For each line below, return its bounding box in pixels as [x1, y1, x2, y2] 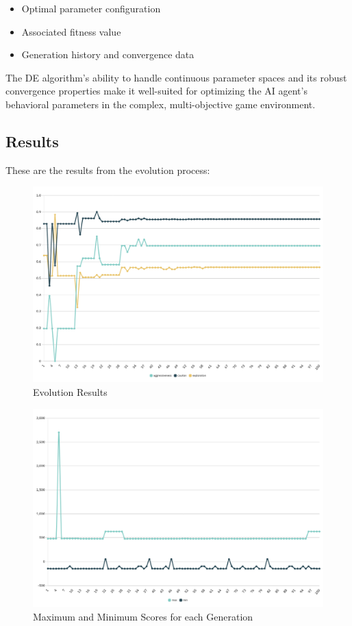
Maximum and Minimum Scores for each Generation [33, 609, 253, 623]
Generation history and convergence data [21, 47, 194, 62]
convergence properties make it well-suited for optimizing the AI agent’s [5, 84, 307, 98]
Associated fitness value [21, 24, 121, 38]
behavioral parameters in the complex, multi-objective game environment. [5, 97, 316, 111]
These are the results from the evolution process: [5, 162, 210, 177]
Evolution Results [33, 385, 108, 399]
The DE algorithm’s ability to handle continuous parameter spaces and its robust [5, 70, 347, 84]
